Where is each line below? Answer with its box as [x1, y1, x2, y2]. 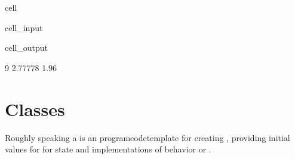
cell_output [5, 41, 48, 54]
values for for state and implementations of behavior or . [5, 143, 211, 155]
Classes [5, 96, 65, 121]
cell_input [5, 21, 43, 33]
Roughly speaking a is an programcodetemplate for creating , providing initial [5, 131, 290, 143]
